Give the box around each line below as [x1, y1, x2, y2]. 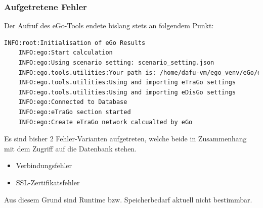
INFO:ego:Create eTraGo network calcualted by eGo [18, 118, 193, 126]
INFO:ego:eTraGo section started [18, 108, 131, 116]
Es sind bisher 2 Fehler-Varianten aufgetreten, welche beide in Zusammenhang [4, 133, 247, 144]
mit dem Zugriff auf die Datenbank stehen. [4, 143, 137, 153]
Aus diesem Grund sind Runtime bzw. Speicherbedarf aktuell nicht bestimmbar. [4, 194, 252, 204]
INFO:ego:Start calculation [18, 49, 113, 57]
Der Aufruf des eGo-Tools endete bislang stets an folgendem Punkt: [4, 20, 214, 31]
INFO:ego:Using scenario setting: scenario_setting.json [18, 59, 214, 66]
